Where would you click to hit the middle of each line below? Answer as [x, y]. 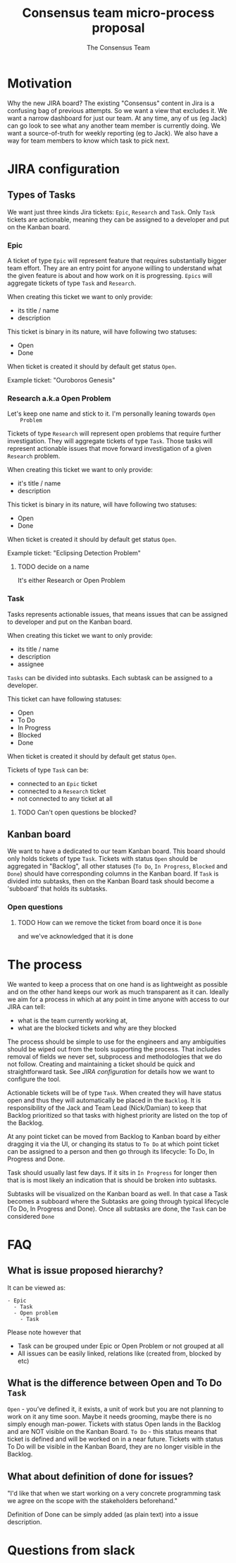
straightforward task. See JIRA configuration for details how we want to [111, 1071]
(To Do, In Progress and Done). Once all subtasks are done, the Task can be [117, 1209]
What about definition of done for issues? [100, 1476]
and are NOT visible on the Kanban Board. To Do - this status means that [112, 1432]
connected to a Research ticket [62, 791]
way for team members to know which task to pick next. [89, 140]
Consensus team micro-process [118, 13]
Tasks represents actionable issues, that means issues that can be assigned [118, 614]
